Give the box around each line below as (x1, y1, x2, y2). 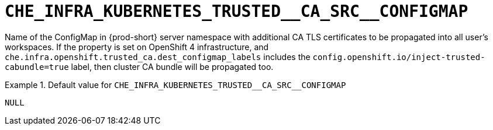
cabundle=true (5, 62, 69, 72)
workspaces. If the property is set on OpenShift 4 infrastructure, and (5, 41, 269, 52)
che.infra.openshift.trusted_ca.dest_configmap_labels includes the (5, 51, 311, 62)
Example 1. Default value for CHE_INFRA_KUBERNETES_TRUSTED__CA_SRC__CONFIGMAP (5, 79, 346, 90)
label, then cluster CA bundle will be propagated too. (71, 61, 274, 72)
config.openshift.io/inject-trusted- (312, 52, 485, 62)
